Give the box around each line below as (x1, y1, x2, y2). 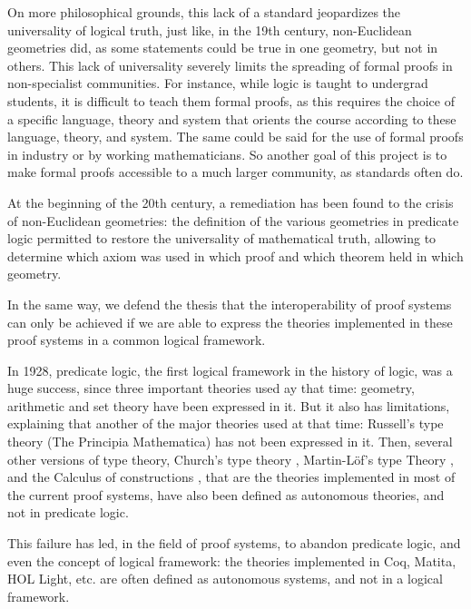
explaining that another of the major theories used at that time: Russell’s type (7, 414, 444, 433)
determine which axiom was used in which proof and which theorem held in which (7, 246, 464, 265)
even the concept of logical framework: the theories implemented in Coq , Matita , (7, 551, 456, 570)
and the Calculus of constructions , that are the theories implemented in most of (7, 467, 456, 486)
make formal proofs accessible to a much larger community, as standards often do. (7, 162, 464, 182)
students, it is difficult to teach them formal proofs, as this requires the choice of (7, 91, 455, 110)
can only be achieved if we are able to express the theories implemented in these (7, 312, 453, 331)
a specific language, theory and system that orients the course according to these (7, 109, 456, 128)
